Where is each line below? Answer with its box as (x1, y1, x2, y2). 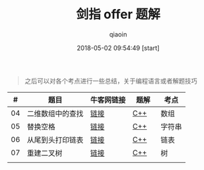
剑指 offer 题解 (76, 6, 160, 22)
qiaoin (109, 30, 127, 39)
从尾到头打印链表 (27, 135, 84, 145)
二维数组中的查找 (27, 108, 84, 118)
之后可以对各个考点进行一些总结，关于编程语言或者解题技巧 (24, 77, 198, 85)
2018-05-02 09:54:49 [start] (77, 44, 160, 52)
